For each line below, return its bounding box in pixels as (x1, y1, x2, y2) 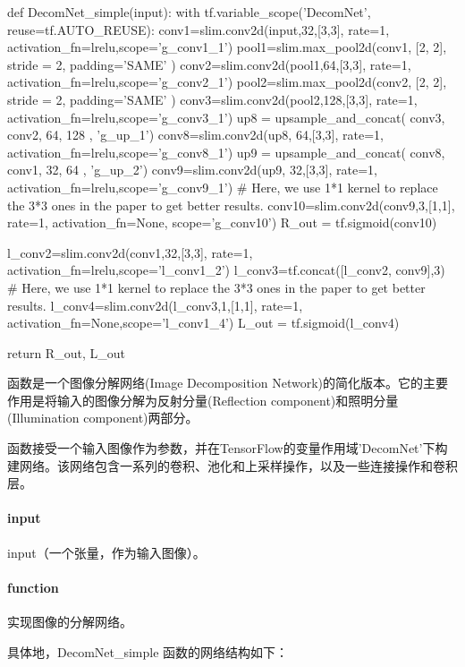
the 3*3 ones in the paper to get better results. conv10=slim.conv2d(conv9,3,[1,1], (7, 195, 455, 214)
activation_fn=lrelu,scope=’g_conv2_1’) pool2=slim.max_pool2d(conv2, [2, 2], (7, 73, 447, 91)
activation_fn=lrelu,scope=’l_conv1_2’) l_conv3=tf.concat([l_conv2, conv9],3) (7, 261, 445, 279)
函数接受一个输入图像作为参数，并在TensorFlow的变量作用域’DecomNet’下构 (7, 439, 448, 457)
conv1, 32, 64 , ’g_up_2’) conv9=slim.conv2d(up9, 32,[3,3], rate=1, (7, 160, 377, 179)
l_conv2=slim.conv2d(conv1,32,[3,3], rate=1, (7, 243, 253, 261)
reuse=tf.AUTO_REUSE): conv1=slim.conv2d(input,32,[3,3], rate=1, (7, 20, 390, 38)
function (7, 577, 59, 596)
